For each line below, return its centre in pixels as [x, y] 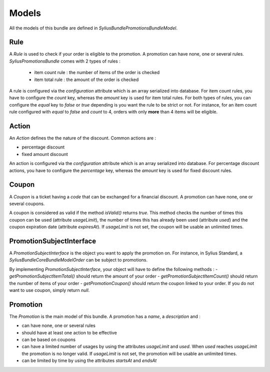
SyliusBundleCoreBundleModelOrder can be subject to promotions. [78, 260]
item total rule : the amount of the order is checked [86, 79]
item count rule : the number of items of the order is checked [97, 72]
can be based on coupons [49, 339]
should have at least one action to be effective [69, 332]
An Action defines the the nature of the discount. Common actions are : [83, 138]
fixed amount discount [45, 154]
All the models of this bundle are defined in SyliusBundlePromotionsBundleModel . [93, 28]
